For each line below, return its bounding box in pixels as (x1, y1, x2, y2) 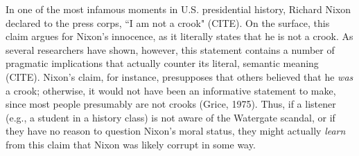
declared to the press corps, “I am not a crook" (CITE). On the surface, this (6, 15, 330, 30)
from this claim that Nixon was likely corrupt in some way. (6, 137, 256, 151)
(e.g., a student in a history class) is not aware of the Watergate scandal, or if (6, 110, 335, 124)
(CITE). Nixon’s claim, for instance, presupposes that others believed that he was (6, 69, 353, 84)
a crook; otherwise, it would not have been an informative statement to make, (6, 83, 336, 97)
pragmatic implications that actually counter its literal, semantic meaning (6, 56, 319, 70)
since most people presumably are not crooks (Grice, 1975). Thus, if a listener (6, 97, 336, 111)
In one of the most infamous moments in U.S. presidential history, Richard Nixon (6, 2, 351, 16)
